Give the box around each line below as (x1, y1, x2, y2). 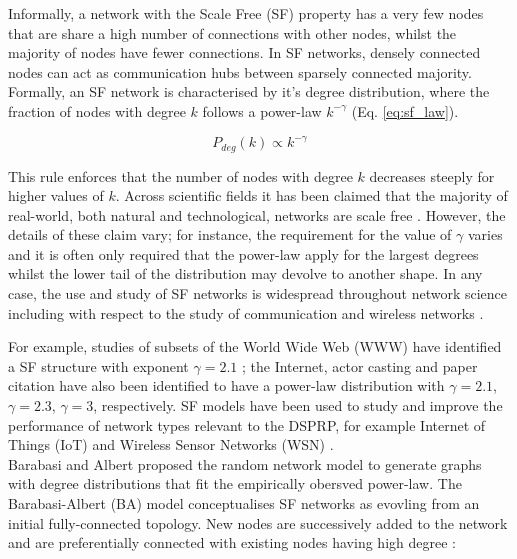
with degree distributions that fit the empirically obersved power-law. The (8, 473, 462, 494)
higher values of (8, 185, 104, 206)
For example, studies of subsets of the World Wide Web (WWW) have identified (8, 336, 502, 357)
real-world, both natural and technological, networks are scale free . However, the (8, 204, 506, 225)
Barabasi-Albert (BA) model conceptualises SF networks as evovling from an (8, 493, 480, 514)
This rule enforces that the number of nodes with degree (8, 165, 353, 186)
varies (467, 224, 503, 245)
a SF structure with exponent (8, 355, 189, 376)
